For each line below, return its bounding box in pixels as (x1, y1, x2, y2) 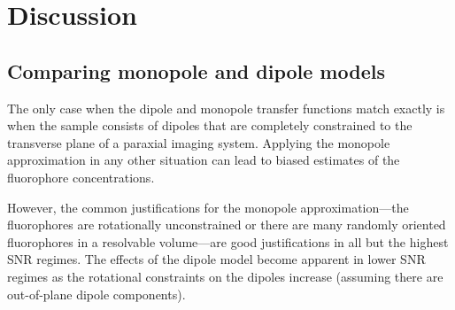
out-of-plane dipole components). (7, 284, 186, 303)
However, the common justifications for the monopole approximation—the (7, 198, 409, 216)
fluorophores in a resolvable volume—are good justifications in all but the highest (7, 232, 449, 251)
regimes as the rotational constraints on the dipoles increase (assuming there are (7, 267, 443, 285)
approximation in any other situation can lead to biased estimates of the (7, 151, 400, 169)
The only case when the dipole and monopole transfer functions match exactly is (7, 98, 445, 117)
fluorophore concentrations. (7, 167, 155, 186)
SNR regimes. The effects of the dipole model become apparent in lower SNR (7, 250, 426, 268)
